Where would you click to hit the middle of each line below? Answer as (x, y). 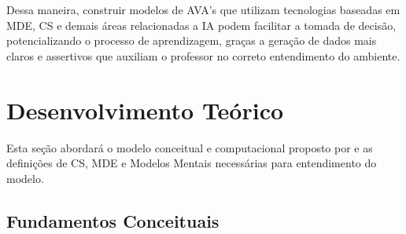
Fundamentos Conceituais (113, 220)
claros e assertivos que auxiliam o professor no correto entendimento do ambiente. (203, 55)
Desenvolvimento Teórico (145, 110)
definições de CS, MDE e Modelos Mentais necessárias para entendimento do (192, 163)
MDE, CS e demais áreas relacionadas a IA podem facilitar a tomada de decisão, (201, 25)
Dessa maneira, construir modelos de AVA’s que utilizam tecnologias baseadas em (203, 9)
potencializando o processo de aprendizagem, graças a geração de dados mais (192, 40)
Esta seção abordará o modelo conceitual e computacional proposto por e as (190, 147)
